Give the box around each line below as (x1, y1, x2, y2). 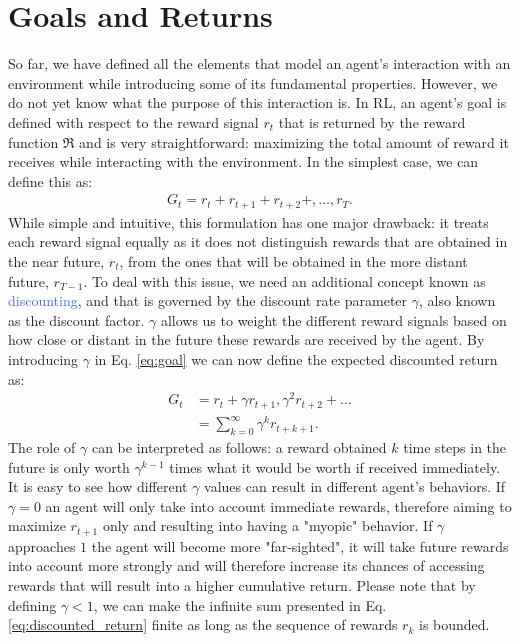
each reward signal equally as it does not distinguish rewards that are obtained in (8, 231, 508, 252)
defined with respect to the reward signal (8, 111, 259, 132)
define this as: (8, 170, 93, 191)
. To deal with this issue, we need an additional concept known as (83, 270, 486, 291)
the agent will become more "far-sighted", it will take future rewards (91, 535, 509, 556)
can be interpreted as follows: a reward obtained (91, 437, 387, 457)
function (8, 131, 59, 152)
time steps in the (403, 437, 507, 457)
